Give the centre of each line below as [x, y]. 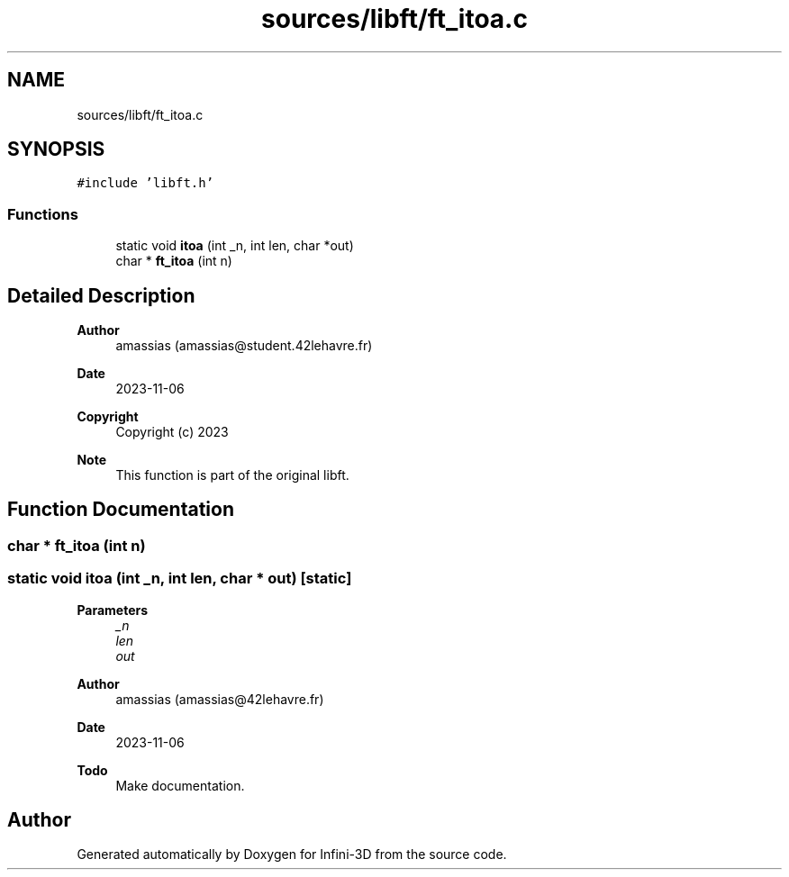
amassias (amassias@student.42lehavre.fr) [244, 346]
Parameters [113, 610]
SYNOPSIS [56, 149]
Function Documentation [121, 510]
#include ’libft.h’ [145, 183]
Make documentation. [180, 785]
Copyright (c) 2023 [172, 432]
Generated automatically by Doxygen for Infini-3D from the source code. [292, 854]
